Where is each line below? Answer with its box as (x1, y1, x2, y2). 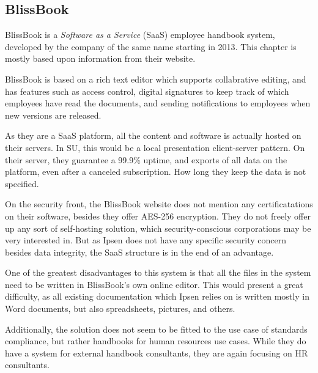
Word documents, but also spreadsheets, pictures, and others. (5, 302, 235, 315)
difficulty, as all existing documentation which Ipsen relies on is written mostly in (5, 290, 309, 303)
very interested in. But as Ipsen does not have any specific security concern (5, 234, 287, 246)
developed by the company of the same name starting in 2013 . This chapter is (5, 40, 297, 53)
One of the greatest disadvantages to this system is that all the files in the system (5, 266, 311, 279)
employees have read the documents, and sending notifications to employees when (5, 97, 311, 109)
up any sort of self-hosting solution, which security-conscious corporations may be (5, 221, 311, 234)
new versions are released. (5, 108, 102, 121)
